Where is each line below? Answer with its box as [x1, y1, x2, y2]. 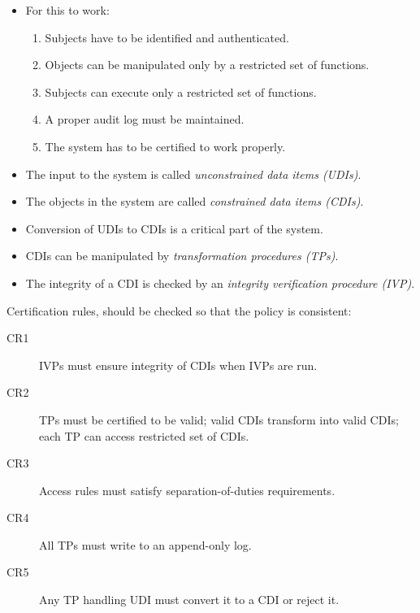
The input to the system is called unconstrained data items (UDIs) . [25, 165, 362, 182]
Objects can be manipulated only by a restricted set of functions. [45, 56, 370, 73]
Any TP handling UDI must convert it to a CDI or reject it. [39, 591, 340, 608]
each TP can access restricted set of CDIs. [39, 427, 249, 444]
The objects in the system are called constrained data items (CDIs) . [25, 193, 364, 210]
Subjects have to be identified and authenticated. [45, 28, 289, 46]
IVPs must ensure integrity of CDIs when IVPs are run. [39, 356, 318, 373]
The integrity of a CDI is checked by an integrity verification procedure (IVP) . [25, 274, 415, 291]
